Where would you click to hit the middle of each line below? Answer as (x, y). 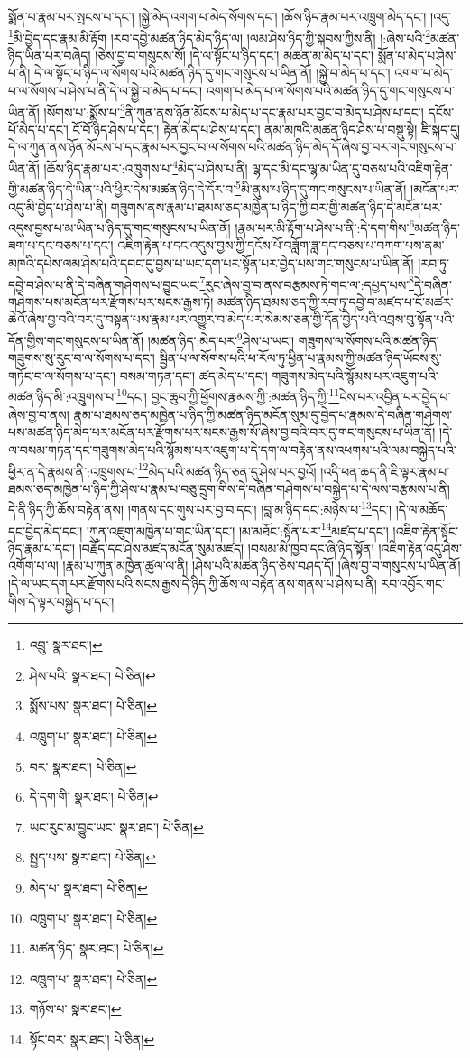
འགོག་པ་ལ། (33, 566)
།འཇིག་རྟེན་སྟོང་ (426, 530)
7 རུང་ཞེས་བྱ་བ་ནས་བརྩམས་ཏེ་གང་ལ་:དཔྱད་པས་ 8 (307, 283)
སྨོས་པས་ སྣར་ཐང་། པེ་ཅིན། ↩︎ (93, 705)
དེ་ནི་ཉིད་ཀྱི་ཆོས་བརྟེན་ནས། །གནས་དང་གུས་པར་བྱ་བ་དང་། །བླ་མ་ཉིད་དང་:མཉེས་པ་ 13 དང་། (200, 508)
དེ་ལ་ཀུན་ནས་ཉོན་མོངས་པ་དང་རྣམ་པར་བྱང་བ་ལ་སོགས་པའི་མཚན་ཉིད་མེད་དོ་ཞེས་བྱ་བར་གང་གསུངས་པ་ (232, 147)
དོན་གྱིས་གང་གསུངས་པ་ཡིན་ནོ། (76, 340)
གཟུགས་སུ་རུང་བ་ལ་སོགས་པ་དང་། (82, 358)
